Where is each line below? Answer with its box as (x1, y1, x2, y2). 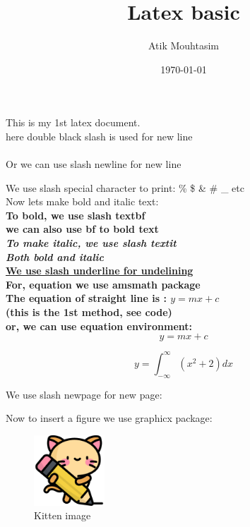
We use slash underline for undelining (6, 263, 194, 278)
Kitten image (34, 508, 91, 523)
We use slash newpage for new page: (6, 387, 162, 401)
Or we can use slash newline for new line (6, 157, 181, 171)
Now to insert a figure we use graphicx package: (6, 411, 213, 425)
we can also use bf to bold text (6, 222, 159, 236)
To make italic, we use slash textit (6, 236, 177, 250)
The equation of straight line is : (6, 291, 167, 305)
